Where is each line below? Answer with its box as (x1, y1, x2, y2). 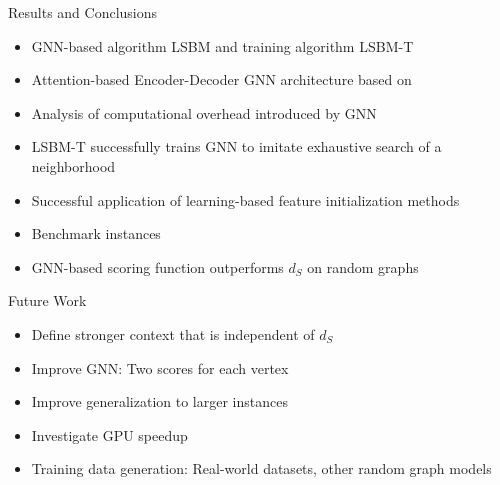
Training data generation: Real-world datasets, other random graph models (31, 458, 492, 479)
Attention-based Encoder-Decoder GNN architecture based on (31, 69, 412, 90)
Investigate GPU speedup (31, 424, 188, 445)
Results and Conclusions (8, 2, 158, 22)
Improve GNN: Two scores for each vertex (31, 357, 289, 378)
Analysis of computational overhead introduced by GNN (31, 102, 377, 123)
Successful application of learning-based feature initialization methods (31, 189, 460, 210)
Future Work (8, 290, 87, 311)
